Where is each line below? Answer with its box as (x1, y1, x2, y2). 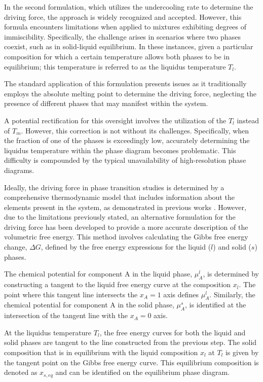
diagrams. (4, 164, 34, 175)
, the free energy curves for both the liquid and (99, 327, 246, 337)
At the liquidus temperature (4, 327, 92, 337)
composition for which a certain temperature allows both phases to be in (4, 51, 230, 61)
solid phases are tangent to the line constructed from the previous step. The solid (4, 337, 257, 348)
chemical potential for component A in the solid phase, (4, 299, 174, 310)
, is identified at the (185, 299, 246, 310)
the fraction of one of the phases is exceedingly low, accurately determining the (4, 135, 250, 146)
